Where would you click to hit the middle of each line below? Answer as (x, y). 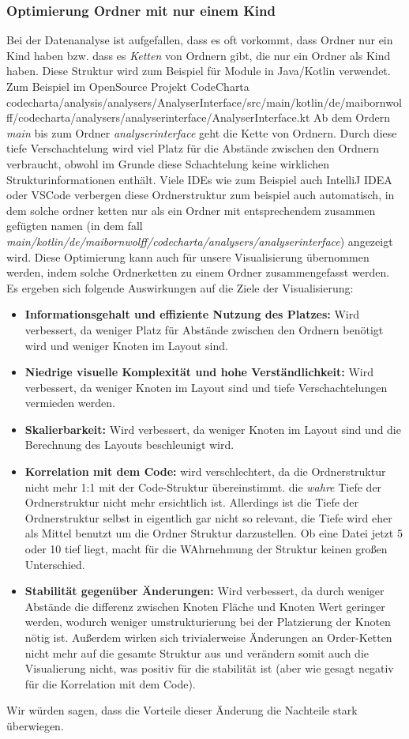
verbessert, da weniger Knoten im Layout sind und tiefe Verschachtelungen (206, 387)
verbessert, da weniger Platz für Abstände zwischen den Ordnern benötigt (204, 329)
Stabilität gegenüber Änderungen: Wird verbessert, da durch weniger (204, 591)
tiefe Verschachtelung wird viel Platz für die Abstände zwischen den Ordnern (193, 148)
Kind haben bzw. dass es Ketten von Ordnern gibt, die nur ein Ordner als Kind (199, 55)
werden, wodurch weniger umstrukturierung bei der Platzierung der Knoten (208, 622)
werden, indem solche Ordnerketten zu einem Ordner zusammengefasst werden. (198, 272)
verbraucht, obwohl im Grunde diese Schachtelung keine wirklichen (168, 163)
